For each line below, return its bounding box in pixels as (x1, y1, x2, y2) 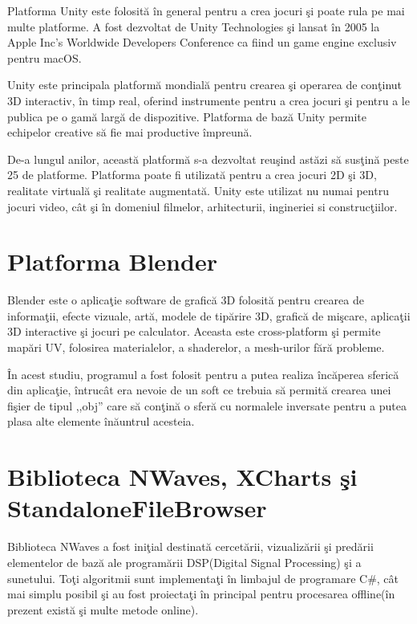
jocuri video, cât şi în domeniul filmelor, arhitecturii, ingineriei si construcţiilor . (7, 198, 398, 214)
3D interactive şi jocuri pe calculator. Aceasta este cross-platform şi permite (7, 323, 381, 340)
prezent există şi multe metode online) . (7, 601, 199, 618)
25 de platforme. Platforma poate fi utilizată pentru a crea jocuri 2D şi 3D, (7, 166, 377, 183)
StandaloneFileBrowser (7, 491, 267, 524)
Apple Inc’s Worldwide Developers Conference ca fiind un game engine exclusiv (7, 34, 397, 51)
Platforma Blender (7, 245, 217, 278)
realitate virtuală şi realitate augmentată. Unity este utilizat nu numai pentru (7, 181, 389, 198)
